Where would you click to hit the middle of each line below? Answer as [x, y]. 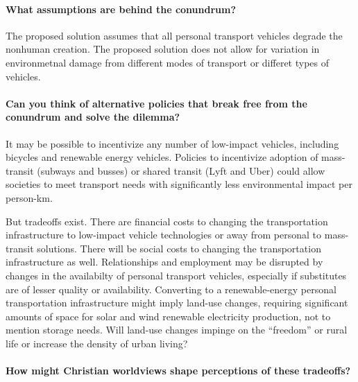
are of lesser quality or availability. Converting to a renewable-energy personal [171, 289]
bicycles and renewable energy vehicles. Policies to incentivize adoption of [162, 157]
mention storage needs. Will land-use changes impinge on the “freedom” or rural [177, 330]
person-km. [29, 197]
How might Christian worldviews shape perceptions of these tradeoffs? [178, 371]
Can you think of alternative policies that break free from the [156, 103]
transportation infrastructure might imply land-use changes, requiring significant [177, 303]
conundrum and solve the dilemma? [93, 117]
